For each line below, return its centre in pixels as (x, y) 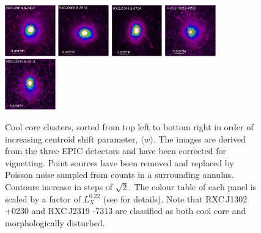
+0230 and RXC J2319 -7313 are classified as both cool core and (126, 211)
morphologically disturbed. (55, 222)
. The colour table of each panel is (193, 186)
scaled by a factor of (43, 198)
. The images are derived (199, 139)
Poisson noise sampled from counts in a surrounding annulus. (119, 175)
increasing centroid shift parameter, (72, 139)
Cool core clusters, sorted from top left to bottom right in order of (129, 126)
